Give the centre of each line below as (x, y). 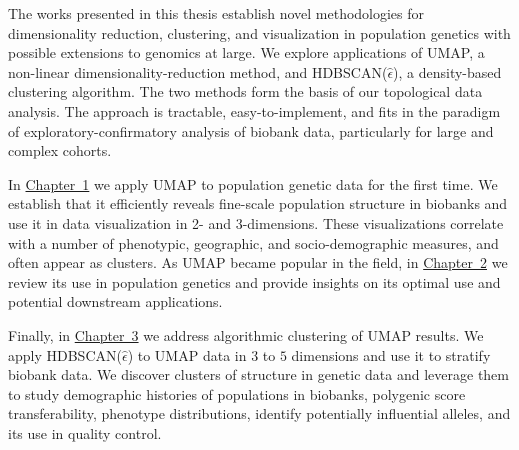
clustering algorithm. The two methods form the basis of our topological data (245, 91)
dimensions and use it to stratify (391, 354)
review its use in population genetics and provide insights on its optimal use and (254, 281)
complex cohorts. (60, 150)
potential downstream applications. (115, 301)
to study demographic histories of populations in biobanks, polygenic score (237, 393)
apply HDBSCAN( (65, 354)
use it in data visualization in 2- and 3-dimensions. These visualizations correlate (256, 222)
